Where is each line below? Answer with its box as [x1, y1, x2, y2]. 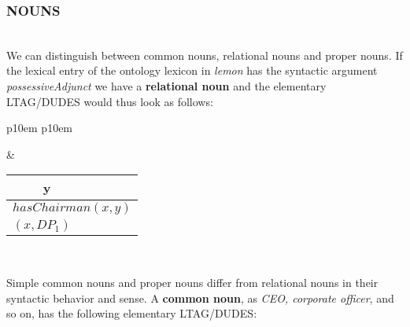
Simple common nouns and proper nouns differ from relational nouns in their [6, 274, 379, 290]
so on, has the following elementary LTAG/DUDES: [6, 305, 257, 321]
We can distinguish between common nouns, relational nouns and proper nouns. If [6, 46, 403, 63]
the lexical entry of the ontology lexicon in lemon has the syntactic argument [6, 62, 378, 79]
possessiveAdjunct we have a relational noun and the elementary [6, 78, 327, 94]
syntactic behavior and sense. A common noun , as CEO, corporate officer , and [6, 289, 394, 306]
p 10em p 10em [6, 119, 73, 136]
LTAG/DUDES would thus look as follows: [6, 93, 213, 109]
